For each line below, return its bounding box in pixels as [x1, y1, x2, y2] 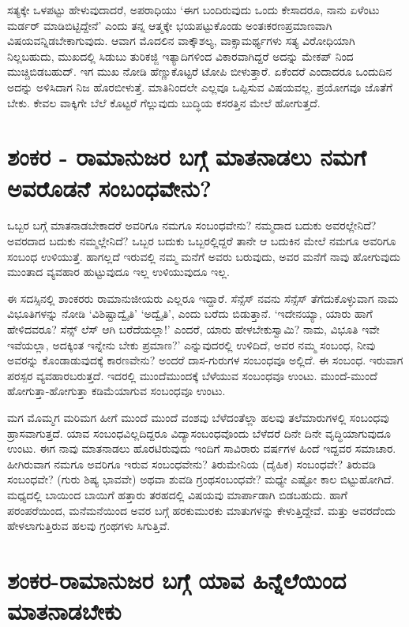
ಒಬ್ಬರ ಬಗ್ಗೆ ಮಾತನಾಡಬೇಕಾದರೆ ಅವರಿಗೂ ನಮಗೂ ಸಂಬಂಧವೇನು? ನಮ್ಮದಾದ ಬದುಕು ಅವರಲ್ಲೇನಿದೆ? [7, 217, 377, 233]
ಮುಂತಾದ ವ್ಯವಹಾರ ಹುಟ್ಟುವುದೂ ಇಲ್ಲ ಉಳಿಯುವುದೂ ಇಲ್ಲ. [7, 263, 230, 280]
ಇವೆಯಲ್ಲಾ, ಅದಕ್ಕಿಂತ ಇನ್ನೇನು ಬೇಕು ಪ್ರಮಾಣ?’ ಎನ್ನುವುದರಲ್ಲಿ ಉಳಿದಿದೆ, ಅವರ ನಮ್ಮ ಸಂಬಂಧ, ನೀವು [7, 336, 376, 353]
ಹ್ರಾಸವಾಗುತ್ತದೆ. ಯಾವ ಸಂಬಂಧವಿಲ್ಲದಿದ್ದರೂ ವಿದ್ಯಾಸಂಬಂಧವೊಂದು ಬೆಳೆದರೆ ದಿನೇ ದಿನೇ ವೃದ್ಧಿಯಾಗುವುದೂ [7, 424, 391, 441]
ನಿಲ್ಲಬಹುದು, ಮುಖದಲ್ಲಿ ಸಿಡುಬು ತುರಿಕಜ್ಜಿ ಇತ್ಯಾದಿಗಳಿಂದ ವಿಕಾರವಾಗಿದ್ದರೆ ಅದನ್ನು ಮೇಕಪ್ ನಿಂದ [7, 47, 354, 64]
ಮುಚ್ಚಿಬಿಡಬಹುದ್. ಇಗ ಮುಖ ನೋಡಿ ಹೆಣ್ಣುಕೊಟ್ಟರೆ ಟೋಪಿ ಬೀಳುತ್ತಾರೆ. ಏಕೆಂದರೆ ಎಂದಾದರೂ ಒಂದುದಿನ [7, 63, 392, 80]
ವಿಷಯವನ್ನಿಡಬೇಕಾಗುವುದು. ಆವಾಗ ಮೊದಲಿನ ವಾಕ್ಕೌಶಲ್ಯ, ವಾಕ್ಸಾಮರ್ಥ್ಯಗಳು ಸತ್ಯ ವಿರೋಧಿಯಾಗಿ [7, 32, 355, 49]
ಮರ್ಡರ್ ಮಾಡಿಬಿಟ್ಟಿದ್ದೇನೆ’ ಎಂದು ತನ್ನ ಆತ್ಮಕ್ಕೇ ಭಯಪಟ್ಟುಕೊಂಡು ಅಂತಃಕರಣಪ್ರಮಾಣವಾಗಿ [7, 17, 332, 33]
